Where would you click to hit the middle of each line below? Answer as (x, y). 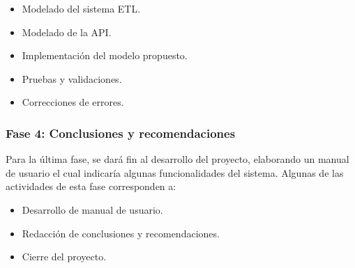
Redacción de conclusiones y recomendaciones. (121, 233)
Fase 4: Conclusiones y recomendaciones (121, 133)
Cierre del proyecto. (64, 257)
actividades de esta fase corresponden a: (91, 186)
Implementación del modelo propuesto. (105, 55)
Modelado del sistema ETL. (81, 8)
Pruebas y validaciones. (72, 78)
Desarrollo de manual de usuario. (92, 209)
